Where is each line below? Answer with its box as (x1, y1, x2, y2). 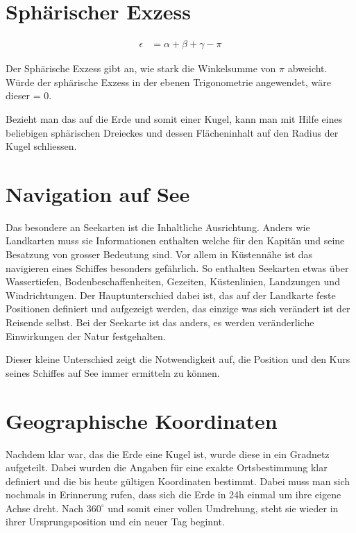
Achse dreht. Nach (6, 500, 84, 515)
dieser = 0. (6, 88, 52, 103)
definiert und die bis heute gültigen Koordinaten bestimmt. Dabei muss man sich (6, 473, 350, 488)
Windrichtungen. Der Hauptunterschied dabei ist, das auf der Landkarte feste (6, 287, 336, 302)
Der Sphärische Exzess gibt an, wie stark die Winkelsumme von (6, 61, 276, 76)
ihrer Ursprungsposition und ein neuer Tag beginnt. (6, 514, 225, 529)
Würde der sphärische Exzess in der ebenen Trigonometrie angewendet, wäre (6, 74, 331, 89)
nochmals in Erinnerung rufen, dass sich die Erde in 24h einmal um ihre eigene (6, 487, 341, 502)
